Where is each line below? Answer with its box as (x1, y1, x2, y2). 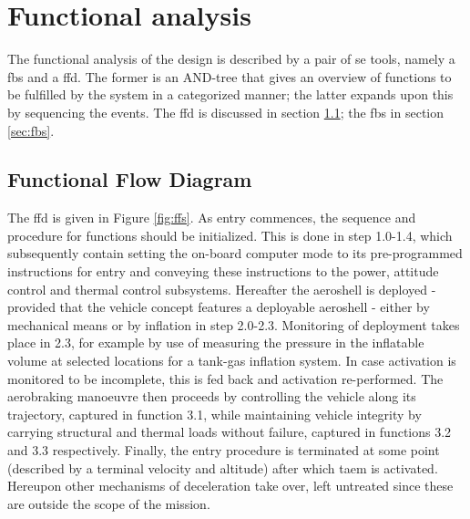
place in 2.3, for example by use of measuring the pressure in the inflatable (7, 333, 424, 352)
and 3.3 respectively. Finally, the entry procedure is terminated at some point (7, 441, 440, 460)
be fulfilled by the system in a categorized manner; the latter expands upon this (7, 85, 454, 104)
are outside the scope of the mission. (7, 493, 210, 513)
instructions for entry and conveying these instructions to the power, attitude (7, 262, 439, 281)
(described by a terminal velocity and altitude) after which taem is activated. (7, 458, 438, 477)
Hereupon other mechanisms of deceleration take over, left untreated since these (7, 476, 454, 495)
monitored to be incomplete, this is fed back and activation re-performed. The (7, 368, 444, 388)
